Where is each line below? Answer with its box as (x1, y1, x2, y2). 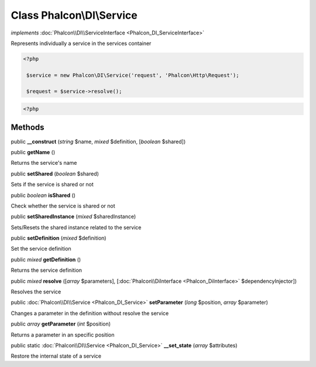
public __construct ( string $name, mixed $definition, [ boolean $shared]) (11, 138, 186, 145)
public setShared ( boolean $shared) (11, 170, 99, 177)
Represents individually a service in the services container (11, 40, 152, 47)
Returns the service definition (11, 266, 82, 274)
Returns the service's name (11, 160, 77, 167)
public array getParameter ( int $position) (11, 320, 111, 327)
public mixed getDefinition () (11, 256, 81, 263)
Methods (11, 123, 44, 133)
